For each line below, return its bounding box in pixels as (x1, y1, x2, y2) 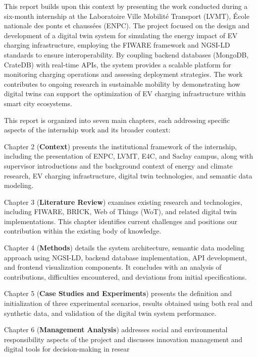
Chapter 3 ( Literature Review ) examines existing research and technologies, (4, 196, 243, 207)
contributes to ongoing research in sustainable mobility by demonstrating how (4, 78, 240, 89)
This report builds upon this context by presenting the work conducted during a (4, 1, 248, 11)
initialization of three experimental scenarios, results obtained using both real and (4, 298, 253, 308)
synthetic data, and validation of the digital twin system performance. (4, 307, 216, 318)
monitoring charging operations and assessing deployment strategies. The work (4, 69, 243, 79)
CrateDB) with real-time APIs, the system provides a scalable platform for (4, 59, 231, 69)
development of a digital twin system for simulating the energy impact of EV (4, 30, 238, 40)
